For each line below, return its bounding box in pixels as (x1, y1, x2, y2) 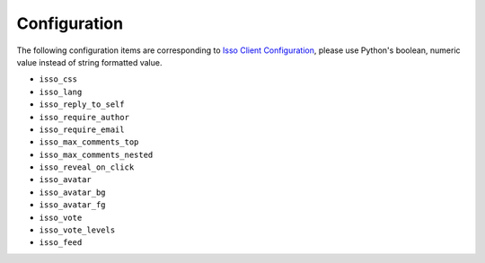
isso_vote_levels (39, 225, 116, 235)
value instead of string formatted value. (16, 57, 163, 67)
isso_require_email (39, 124, 125, 135)
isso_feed (39, 238, 83, 248)
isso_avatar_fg (39, 200, 107, 210)
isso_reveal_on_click (39, 162, 135, 172)
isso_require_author (39, 112, 130, 122)
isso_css (39, 75, 78, 84)
